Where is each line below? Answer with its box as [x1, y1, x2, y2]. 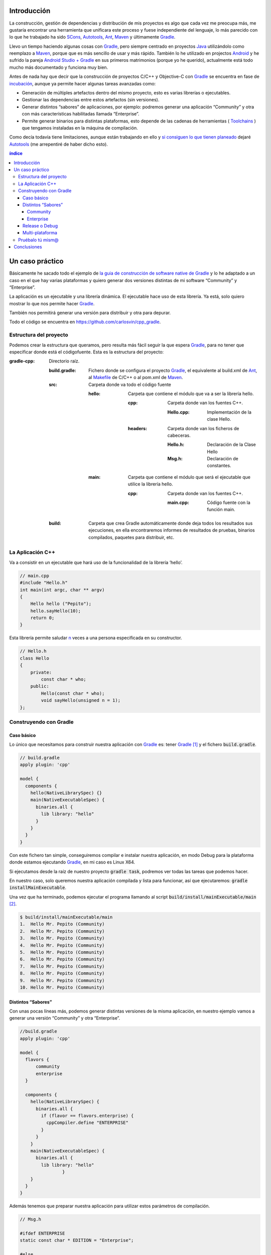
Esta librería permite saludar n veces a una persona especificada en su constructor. [9, 635, 182, 641]
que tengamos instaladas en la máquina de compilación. [22, 124, 138, 131]
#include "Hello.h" [20, 580, 68, 586]
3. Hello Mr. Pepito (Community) [20, 935, 105, 941]
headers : [128, 425, 148, 431]
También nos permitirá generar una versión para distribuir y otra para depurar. [9, 310, 171, 316]
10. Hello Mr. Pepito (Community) [20, 984, 105, 990]
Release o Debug [23, 223, 58, 229]
